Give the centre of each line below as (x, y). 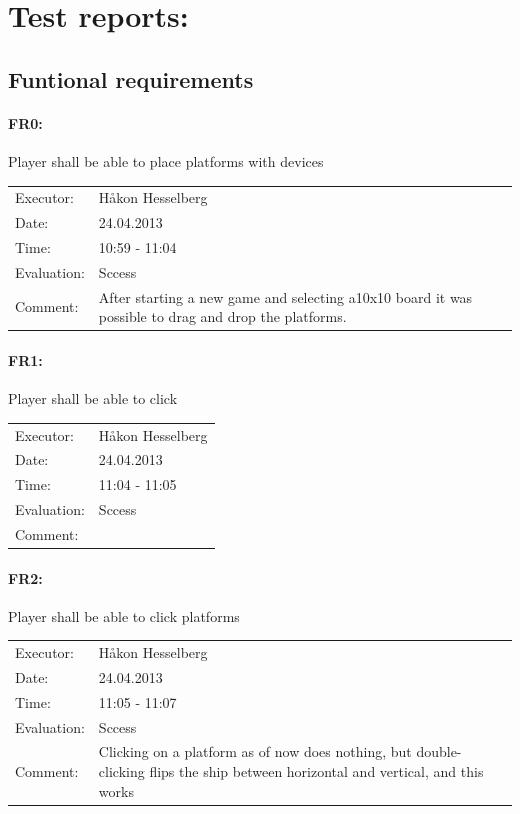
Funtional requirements (131, 78)
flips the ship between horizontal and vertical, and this (316, 771)
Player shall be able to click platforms (124, 615)
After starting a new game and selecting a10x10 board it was (285, 296)
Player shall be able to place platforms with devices (166, 160)
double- (439, 751)
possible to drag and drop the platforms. (222, 316)
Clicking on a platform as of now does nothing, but (255, 751)
